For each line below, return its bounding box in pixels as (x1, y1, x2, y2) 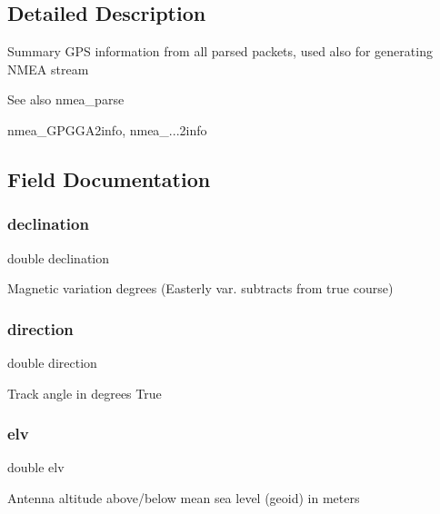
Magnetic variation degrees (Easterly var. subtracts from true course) (7, 279, 394, 298)
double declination (7, 248, 110, 267)
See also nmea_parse (7, 90, 125, 109)
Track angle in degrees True (7, 383, 162, 402)
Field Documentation (7, 164, 211, 193)
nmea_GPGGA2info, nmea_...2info (7, 120, 207, 139)
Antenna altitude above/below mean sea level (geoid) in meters (7, 488, 360, 507)
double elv (7, 458, 65, 477)
